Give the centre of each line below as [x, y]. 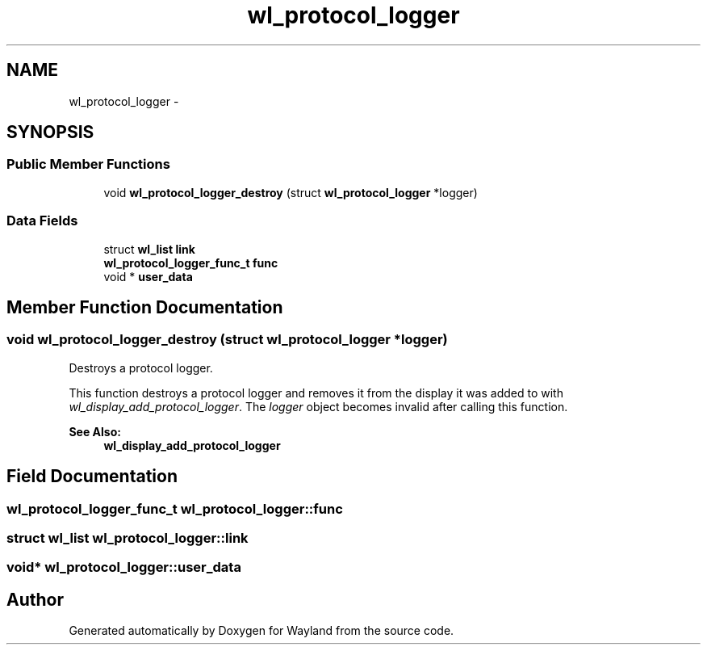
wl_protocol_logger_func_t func [191, 262]
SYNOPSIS [50, 132]
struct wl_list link [149, 249]
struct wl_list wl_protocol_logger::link [128, 538]
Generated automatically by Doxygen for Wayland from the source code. [261, 631]
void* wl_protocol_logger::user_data [124, 567]
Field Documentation [92, 477]
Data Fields [42, 221]
